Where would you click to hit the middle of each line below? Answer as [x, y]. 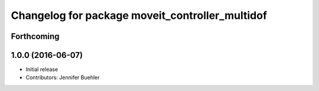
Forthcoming [35, 36]
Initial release [42, 69]
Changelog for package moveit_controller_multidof [139, 15]
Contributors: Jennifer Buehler [63, 77]
